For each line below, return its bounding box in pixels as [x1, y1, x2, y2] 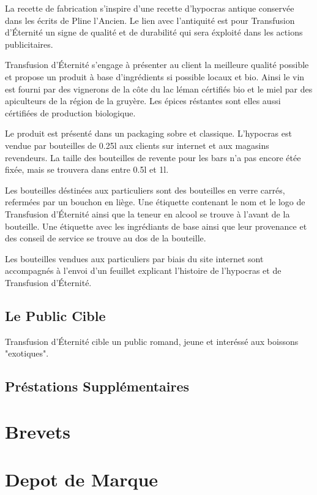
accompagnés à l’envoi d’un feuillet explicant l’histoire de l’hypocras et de [5, 264, 282, 277]
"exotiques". [5, 347, 49, 360]
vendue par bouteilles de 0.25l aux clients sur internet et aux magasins [5, 138, 269, 151]
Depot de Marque [5, 467, 158, 492]
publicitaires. [5, 37, 53, 50]
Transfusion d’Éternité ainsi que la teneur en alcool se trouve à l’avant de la [5, 207, 290, 220]
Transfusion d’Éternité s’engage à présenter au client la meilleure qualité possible [5, 58, 309, 71]
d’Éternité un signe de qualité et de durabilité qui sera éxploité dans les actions [5, 26, 303, 39]
